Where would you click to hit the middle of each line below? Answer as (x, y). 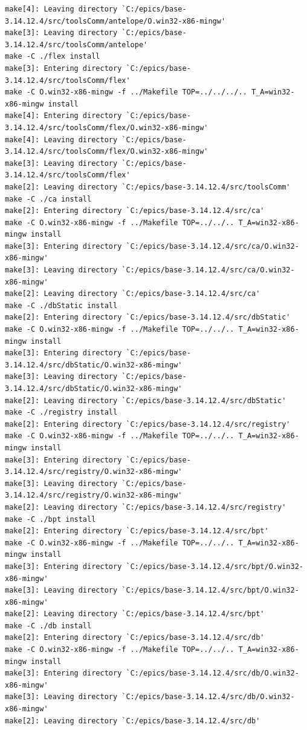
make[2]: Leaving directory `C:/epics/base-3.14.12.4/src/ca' (133, 294)
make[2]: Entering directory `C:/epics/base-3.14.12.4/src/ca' (135, 211)
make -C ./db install (48, 626)
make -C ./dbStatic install (61, 305)
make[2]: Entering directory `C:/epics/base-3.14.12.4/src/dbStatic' (148, 317)
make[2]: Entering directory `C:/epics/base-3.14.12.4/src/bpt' (137, 531)
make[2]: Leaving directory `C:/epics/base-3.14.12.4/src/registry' (146, 507)
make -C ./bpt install (50, 519)
